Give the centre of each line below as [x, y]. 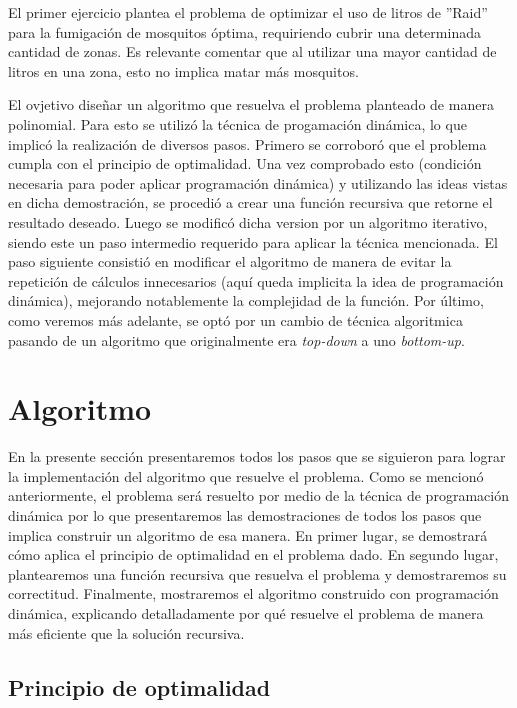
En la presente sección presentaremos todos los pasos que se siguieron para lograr [257, 456]
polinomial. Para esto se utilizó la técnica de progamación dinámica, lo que [237, 123]
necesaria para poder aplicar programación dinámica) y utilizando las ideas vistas [258, 182]
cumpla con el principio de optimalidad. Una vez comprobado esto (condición [245, 163]
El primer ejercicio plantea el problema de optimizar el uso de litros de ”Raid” [248, 12]
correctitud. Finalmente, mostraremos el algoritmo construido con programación [253, 593]
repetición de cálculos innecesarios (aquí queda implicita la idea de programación [256, 280]
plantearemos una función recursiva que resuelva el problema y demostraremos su [257, 573]
